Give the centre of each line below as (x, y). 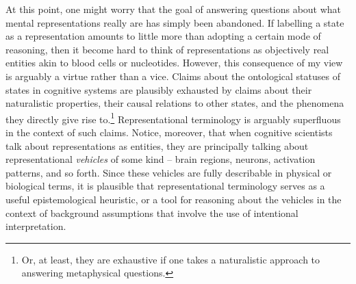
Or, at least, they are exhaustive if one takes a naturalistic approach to (171, 259)
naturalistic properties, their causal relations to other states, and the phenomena (175, 103)
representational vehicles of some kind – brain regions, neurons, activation (161, 159)
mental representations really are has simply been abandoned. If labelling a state (175, 22)
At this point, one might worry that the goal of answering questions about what (174, 9)
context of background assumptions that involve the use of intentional (152, 212)
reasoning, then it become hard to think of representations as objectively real (167, 49)
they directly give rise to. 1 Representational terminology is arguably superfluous (173, 118)
